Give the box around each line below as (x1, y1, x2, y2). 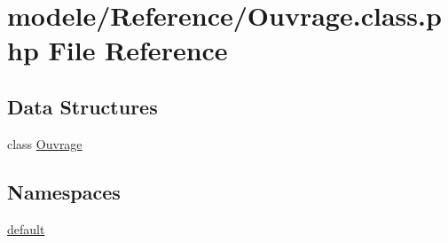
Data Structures (7, 92, 158, 120)
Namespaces (7, 177, 121, 205)
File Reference (48, 32, 228, 68)
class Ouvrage (7, 134, 83, 153)
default (7, 219, 45, 238)
